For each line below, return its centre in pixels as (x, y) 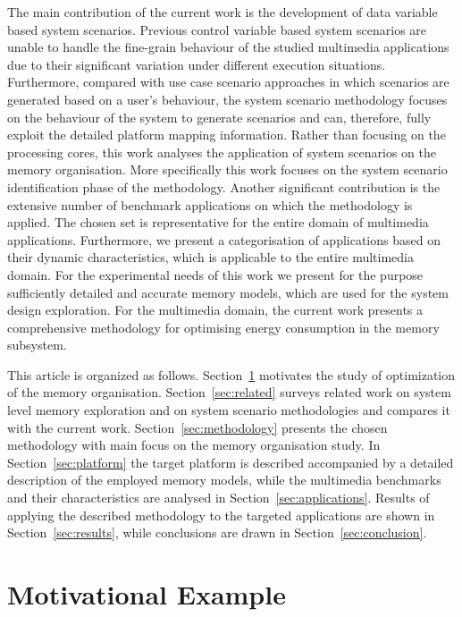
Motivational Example (147, 594)
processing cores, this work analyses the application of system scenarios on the (222, 152)
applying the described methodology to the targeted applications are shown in (221, 515)
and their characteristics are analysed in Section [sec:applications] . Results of (218, 498)
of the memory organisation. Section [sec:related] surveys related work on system (229, 392)
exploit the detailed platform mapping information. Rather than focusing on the (227, 135)
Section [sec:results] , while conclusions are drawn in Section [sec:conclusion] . (217, 532)
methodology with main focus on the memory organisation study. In (194, 445)
